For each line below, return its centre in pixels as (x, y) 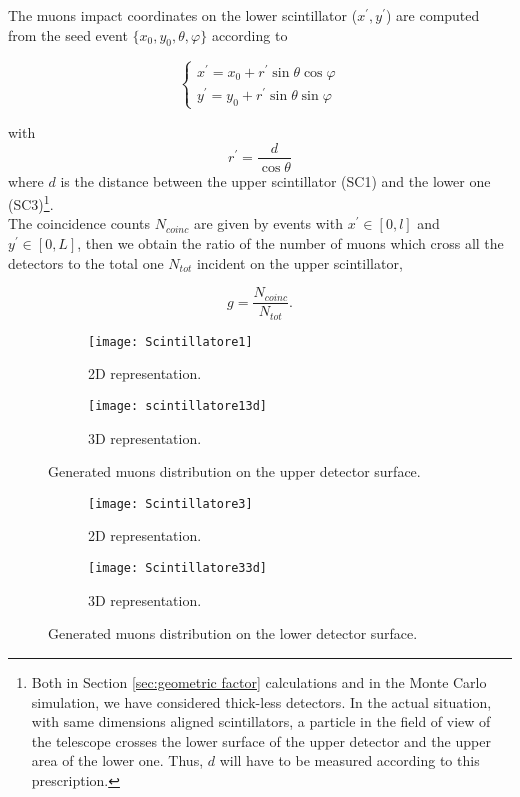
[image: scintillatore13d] (177, 405)
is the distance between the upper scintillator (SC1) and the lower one (275, 180)
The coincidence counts (79, 223)
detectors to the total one (86, 262)
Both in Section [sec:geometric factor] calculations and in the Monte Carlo (259, 681)
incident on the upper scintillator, (299, 262)
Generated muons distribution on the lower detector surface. (233, 633)
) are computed (432, 15)
